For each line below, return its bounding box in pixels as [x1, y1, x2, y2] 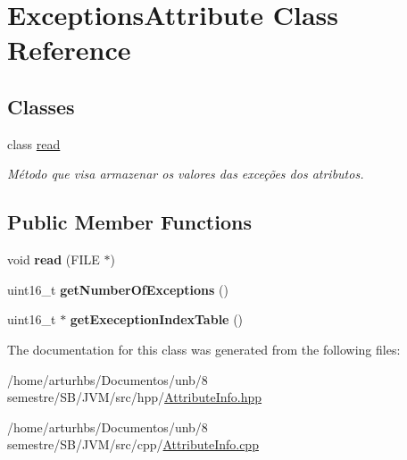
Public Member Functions [7, 208, 252, 236]
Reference [7, 31, 131, 68]
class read [7, 134, 61, 153]
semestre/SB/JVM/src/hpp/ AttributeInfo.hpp [7, 388, 262, 406]
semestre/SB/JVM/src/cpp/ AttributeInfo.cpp [7, 435, 259, 454]
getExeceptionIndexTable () [70, 310, 244, 329]
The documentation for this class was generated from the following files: [7, 339, 401, 358]
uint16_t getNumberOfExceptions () [7, 280, 228, 298]
